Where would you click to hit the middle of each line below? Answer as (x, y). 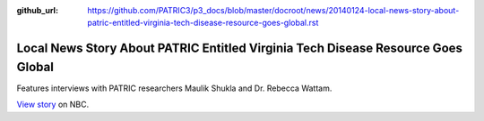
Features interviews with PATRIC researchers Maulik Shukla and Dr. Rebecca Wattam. (174, 88)
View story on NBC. (53, 105)
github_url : (37, 10)
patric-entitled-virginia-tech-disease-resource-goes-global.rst (203, 23)
